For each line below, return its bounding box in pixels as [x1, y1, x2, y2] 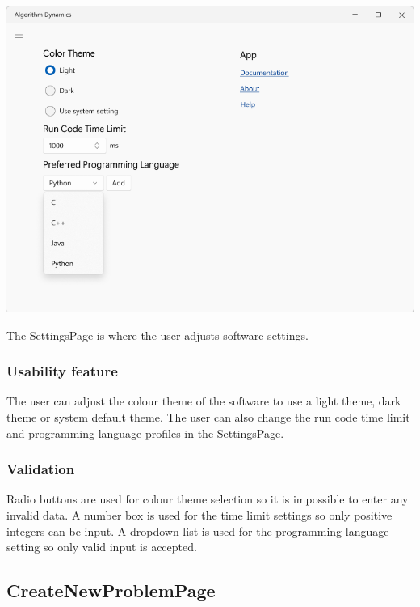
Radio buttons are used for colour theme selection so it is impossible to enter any [6, 490, 409, 507]
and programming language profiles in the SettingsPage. [6, 424, 284, 441]
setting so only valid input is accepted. [6, 538, 197, 555]
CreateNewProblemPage [6, 578, 216, 603]
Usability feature [6, 361, 118, 381]
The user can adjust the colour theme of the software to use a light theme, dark [6, 393, 401, 410]
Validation [6, 459, 75, 479]
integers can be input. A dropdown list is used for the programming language [6, 522, 389, 539]
